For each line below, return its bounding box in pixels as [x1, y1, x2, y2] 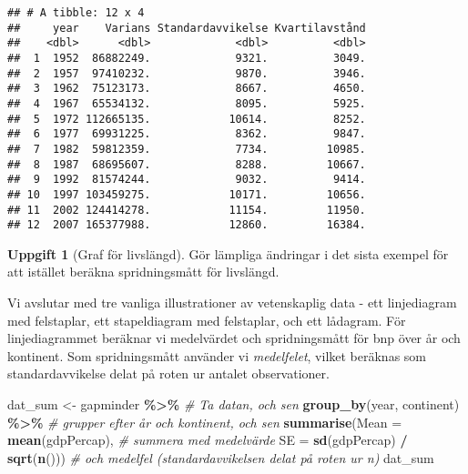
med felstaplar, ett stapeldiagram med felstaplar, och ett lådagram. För [7, 310, 406, 329]
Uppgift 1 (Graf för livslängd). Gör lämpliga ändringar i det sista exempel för [7, 244, 449, 263]
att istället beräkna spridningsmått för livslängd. [7, 262, 280, 281]
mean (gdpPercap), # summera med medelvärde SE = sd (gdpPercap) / [7, 430, 408, 449]
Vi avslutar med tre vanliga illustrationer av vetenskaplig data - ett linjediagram [7, 293, 457, 312]
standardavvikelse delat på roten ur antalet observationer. [7, 364, 330, 383]
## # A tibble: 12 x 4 [7, 6, 145, 19]
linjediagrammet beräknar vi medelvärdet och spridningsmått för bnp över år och [7, 328, 461, 348]
